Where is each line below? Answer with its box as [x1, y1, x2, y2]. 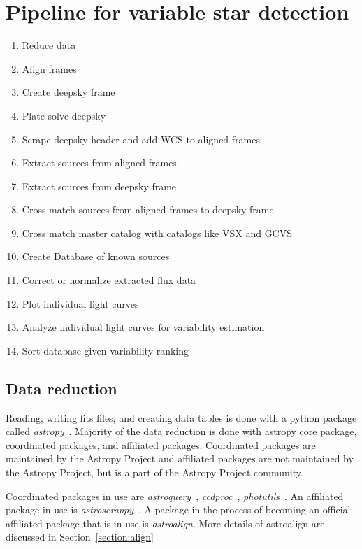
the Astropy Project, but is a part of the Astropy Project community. [6, 465, 303, 480]
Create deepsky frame [22, 85, 115, 99]
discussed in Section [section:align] [6, 529, 154, 544]
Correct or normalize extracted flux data [22, 273, 196, 287]
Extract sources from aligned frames [22, 155, 177, 170]
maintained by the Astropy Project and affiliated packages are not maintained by [6, 451, 354, 466]
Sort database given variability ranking [22, 343, 189, 357]
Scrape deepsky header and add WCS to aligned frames [22, 131, 260, 146]
